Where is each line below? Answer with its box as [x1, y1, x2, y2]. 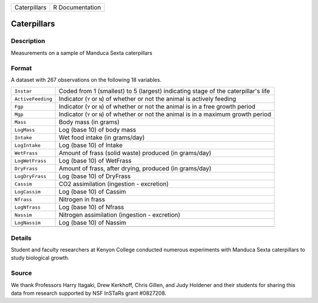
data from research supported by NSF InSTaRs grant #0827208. [11, 289, 167, 297]
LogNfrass [14, 204, 41, 210]
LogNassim [14, 219, 41, 226]
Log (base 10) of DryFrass [58, 172, 131, 180]
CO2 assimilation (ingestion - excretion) [58, 180, 169, 188]
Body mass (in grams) [58, 118, 120, 126]
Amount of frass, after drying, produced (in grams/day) [58, 164, 212, 173]
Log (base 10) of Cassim [58, 187, 127, 196]
